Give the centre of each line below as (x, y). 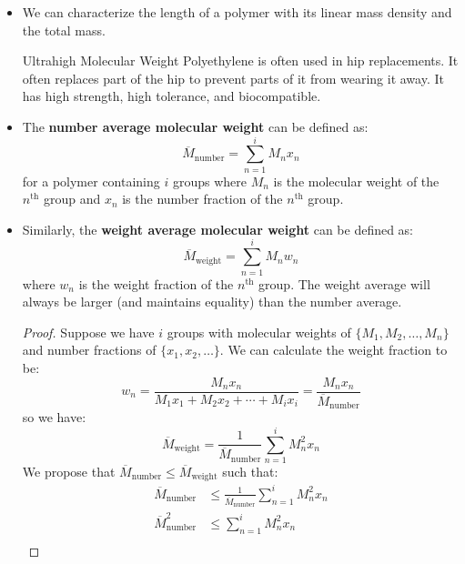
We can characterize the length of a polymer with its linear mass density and (237, 12)
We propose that (69, 471)
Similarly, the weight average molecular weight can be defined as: (218, 229)
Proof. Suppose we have (88, 332)
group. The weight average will (344, 283)
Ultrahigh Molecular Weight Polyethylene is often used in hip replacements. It (240, 60)
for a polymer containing (91, 181)
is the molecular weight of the (356, 181)
